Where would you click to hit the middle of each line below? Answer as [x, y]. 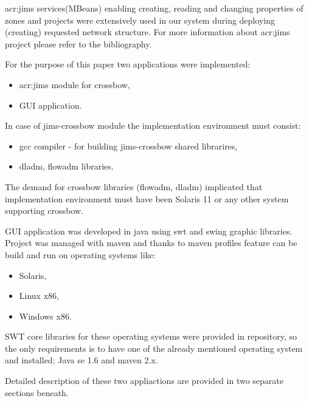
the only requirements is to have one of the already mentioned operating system [154, 348]
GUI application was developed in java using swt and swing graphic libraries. [149, 231]
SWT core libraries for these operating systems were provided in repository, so [151, 336]
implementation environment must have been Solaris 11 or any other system [147, 198]
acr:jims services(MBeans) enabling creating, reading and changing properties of [154, 8]
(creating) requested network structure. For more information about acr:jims [148, 32]
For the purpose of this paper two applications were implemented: [128, 64]
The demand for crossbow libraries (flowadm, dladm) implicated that [134, 186]
